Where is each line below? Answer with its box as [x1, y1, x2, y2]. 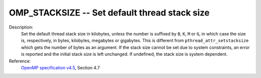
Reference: [9, 58, 31, 64]
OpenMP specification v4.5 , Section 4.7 [21, 64, 100, 70]
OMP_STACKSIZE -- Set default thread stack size [9, 7, 210, 18]
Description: [9, 24, 33, 30]
